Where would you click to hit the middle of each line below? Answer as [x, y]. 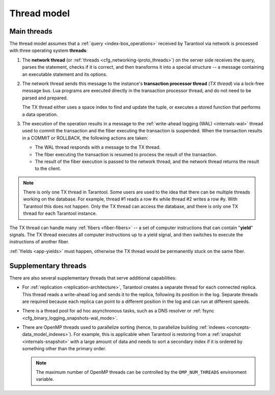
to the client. [48, 168]
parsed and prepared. [45, 98]
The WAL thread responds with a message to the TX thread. [98, 147]
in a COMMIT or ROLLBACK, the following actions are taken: [85, 138]
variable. [45, 379]
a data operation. [40, 114]
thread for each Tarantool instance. [60, 213]
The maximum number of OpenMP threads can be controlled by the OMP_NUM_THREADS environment [141, 372]
